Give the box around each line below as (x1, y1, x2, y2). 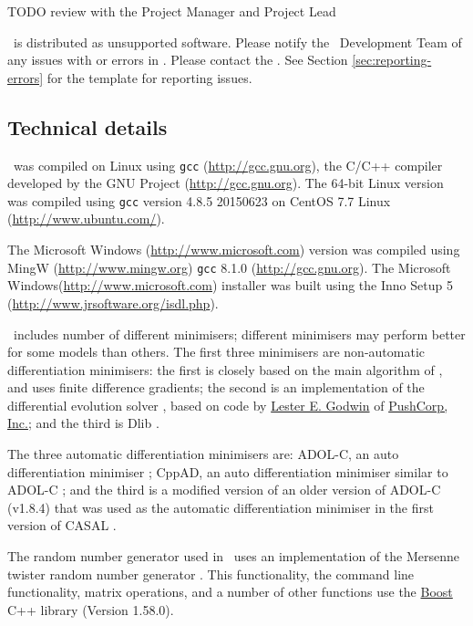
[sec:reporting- (352, 50, 432, 69)
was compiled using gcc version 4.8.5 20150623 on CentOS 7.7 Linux (7, 191, 391, 210)
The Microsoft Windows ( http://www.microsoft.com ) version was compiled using (7, 240, 460, 259)
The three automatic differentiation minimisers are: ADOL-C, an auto (7, 444, 399, 464)
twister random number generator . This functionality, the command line (7, 564, 415, 583)
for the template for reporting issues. (46, 68, 252, 87)
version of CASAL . (7, 516, 117, 535)
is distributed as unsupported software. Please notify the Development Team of (13, 32, 462, 51)
